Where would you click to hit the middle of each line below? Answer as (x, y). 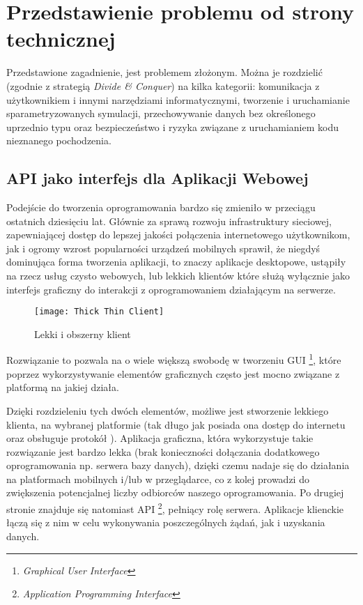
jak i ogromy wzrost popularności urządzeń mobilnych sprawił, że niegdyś (163, 248)
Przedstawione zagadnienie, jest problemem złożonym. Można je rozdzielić (164, 72)
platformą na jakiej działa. (63, 387)
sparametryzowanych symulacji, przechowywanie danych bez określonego (161, 113)
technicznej (61, 39)
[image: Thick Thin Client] (99, 312)
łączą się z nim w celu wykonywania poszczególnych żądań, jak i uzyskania (166, 522)
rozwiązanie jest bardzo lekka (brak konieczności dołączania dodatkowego (163, 451)
